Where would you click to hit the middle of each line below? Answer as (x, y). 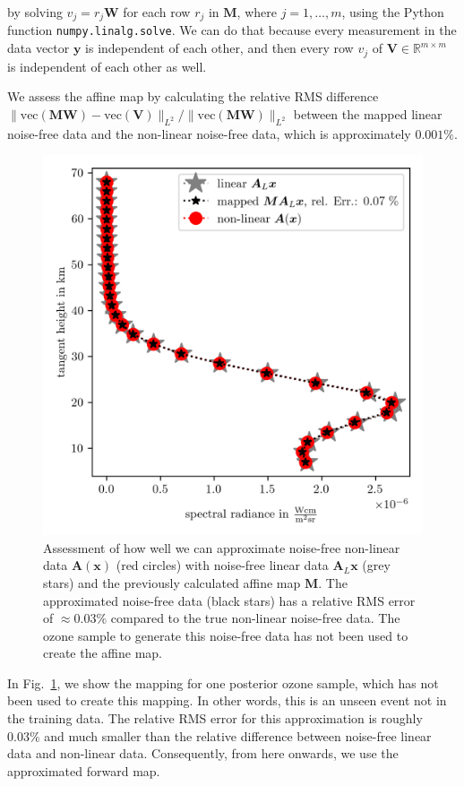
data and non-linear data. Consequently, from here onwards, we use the (203, 753)
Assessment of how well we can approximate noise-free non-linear (222, 547)
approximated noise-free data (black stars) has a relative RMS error (229, 600)
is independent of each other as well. (107, 66)
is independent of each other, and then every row (219, 48)
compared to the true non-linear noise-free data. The (255, 618)
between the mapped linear (368, 113)
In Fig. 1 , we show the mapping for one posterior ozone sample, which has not (223, 682)
